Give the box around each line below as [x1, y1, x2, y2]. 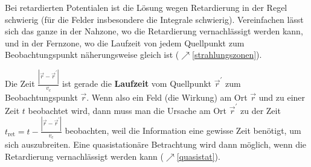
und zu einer [258, 90, 306, 103]
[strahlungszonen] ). [192, 48, 262, 61]
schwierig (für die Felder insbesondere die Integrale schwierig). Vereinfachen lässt [5, 13, 304, 25]
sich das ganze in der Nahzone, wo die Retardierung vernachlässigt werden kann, [5, 25, 303, 37]
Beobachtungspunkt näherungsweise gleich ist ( [5, 48, 179, 61]
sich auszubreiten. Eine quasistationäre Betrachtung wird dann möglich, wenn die [5, 137, 307, 150]
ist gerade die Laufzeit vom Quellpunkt [62, 77, 212, 90]
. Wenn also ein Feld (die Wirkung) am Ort [86, 90, 248, 103]
